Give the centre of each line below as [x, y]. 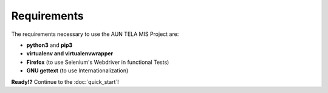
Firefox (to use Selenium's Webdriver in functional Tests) [98, 62]
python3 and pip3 [50, 45]
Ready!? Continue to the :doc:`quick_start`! [65, 81]
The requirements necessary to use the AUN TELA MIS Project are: [95, 34]
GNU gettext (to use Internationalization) [77, 71]
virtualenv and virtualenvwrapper [70, 53]
